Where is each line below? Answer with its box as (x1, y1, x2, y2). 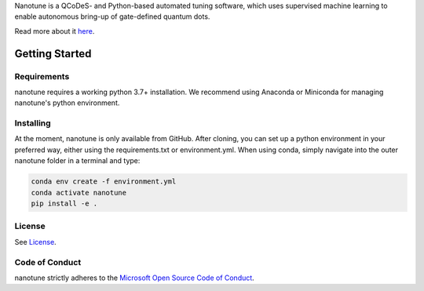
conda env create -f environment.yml (31, 177, 177, 186)
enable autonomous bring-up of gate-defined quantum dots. (14, 12, 210, 21)
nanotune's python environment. (14, 98, 120, 107)
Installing (14, 118, 51, 129)
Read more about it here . (14, 26, 95, 35)
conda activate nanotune (31, 188, 127, 197)
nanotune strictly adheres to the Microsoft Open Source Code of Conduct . (14, 273, 254, 282)
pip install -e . (31, 199, 98, 208)
